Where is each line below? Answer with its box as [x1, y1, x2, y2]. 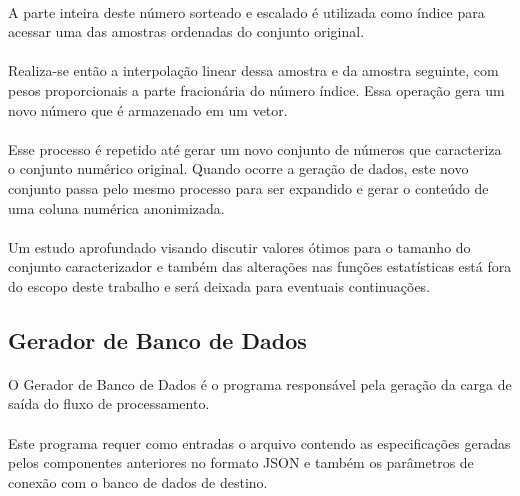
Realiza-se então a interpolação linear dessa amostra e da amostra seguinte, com [8, 60, 499, 81]
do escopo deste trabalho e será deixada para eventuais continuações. [8, 275, 431, 296]
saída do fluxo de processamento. [8, 393, 210, 414]
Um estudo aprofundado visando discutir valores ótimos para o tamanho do [8, 236, 471, 257]
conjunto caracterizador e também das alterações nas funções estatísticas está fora [8, 256, 512, 277]
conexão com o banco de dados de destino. [8, 471, 268, 492]
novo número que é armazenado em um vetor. [8, 99, 288, 120]
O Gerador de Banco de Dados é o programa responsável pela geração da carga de [8, 373, 512, 394]
